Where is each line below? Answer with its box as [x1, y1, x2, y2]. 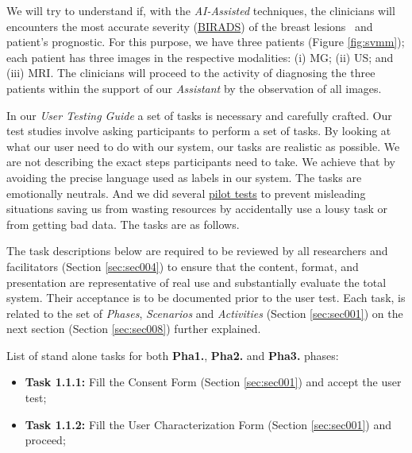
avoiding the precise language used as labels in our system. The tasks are [6, 168, 362, 185]
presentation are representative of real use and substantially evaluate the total [6, 273, 387, 290]
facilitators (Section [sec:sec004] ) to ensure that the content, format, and [6, 257, 359, 274]
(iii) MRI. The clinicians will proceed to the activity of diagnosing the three [6, 64, 375, 81]
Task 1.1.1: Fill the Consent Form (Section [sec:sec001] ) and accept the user [25, 374, 402, 390]
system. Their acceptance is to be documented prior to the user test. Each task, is [6, 289, 406, 306]
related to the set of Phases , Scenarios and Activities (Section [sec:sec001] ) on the [6, 304, 403, 321]
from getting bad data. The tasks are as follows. [6, 215, 240, 232]
